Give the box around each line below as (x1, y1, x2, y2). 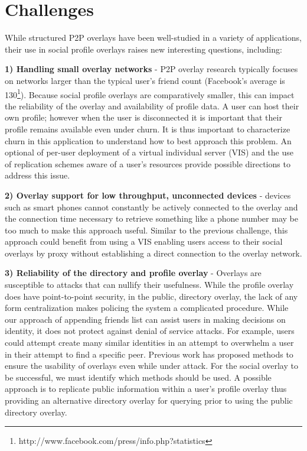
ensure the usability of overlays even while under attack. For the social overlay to (5, 359, 298, 372)
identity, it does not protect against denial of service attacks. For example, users (5, 325, 295, 337)
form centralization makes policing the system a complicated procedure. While (5, 301, 289, 314)
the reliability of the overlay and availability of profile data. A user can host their (5, 99, 299, 112)
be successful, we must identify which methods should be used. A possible (5, 371, 272, 383)
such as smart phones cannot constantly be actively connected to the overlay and (5, 200, 298, 213)
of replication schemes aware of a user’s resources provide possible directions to (5, 157, 290, 170)
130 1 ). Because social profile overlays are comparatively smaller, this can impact (5, 86, 295, 100)
